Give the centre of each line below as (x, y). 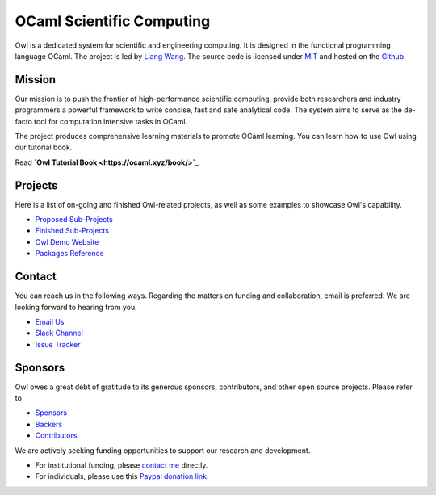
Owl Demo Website (67, 241)
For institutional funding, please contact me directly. (122, 465)
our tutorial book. (44, 147)
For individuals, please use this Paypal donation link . (122, 476)
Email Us (50, 321)
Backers (49, 424)
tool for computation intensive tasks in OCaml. (111, 121)
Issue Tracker (58, 344)
